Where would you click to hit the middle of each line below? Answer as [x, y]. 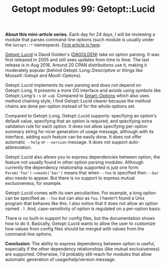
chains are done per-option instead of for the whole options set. [70, 106]
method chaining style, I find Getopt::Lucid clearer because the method [78, 101]
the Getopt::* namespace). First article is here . [53, 45]
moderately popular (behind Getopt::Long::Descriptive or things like [74, 70]
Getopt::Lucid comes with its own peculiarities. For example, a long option [81, 193]
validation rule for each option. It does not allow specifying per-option [76, 126]
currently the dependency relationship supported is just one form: [72, 167]
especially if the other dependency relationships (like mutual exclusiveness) [83, 249]
